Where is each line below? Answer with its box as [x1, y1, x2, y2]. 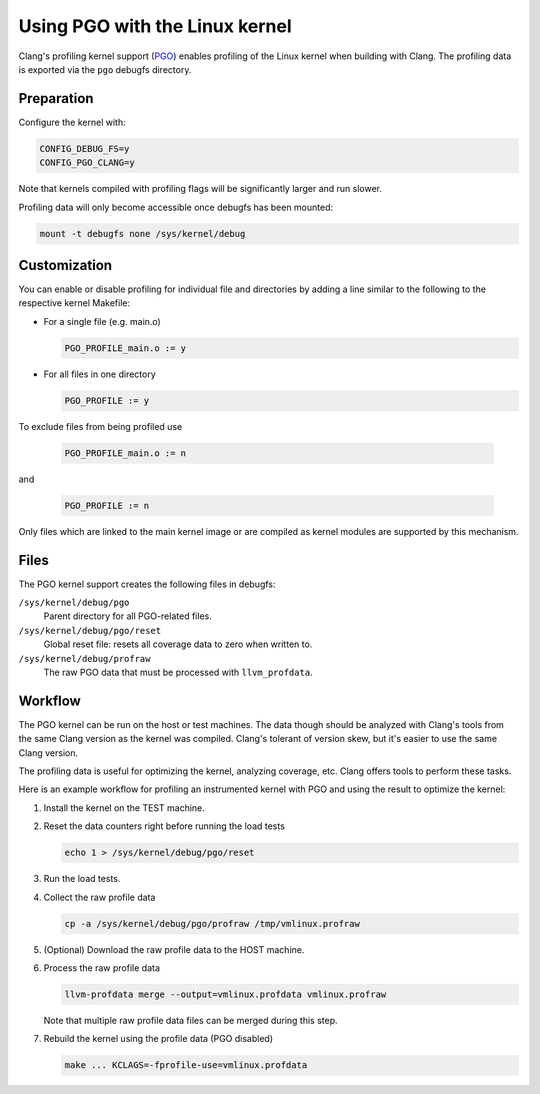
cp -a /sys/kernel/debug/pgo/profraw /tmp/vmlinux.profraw [64, 918, 360, 929]
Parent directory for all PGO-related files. [43, 610, 212, 622]
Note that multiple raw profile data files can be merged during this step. [43, 1014, 339, 1026]
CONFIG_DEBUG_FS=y [39, 143, 130, 154]
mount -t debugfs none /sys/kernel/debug [39, 228, 246, 239]
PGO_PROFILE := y [64, 395, 150, 406]
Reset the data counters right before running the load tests [43, 820, 285, 832]
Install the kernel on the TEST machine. [43, 801, 205, 814]
